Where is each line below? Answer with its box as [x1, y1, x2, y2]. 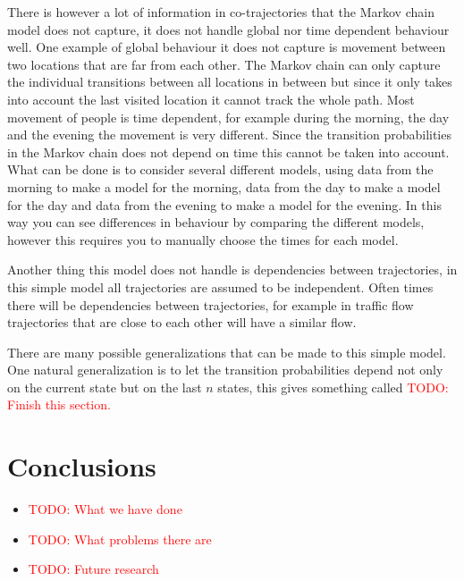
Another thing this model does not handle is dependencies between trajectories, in [7, 260, 458, 279]
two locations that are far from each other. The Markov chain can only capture [7, 55, 441, 73]
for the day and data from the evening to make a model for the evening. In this [7, 195, 442, 214]
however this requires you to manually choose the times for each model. [7, 230, 399, 248]
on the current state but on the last [7, 377, 202, 396]
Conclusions [7, 448, 156, 484]
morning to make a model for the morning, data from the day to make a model [7, 177, 441, 196]
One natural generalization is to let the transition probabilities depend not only [7, 360, 443, 379]
